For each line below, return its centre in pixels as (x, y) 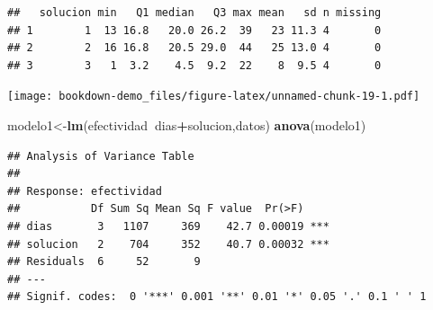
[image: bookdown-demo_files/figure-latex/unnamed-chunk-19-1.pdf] (214, 97)
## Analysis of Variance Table (101, 156)
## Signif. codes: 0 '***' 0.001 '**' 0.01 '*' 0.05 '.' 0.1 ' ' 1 (217, 297)
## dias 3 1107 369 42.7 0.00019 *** (168, 226)
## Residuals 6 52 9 (104, 262)
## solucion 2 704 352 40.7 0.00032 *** (168, 244)
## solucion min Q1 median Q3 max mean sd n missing (194, 13)
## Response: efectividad (85, 191)
